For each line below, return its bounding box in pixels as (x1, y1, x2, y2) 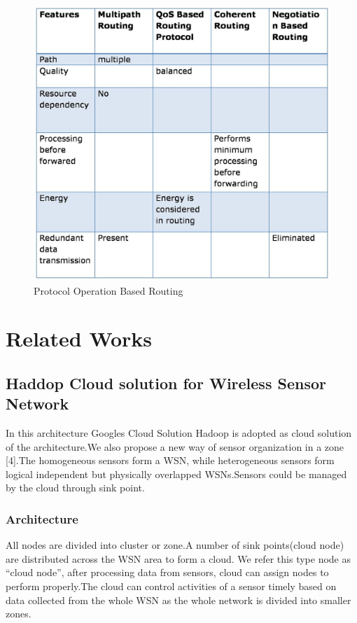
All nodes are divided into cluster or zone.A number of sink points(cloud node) (6, 538, 344, 552)
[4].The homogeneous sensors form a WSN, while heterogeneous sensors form (6, 453, 335, 468)
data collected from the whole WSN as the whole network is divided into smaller (6, 592, 351, 607)
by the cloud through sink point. (6, 480, 145, 495)
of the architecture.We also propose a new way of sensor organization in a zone (6, 439, 344, 454)
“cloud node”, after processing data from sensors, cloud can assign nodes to (6, 565, 329, 580)
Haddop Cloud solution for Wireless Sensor (6, 372, 326, 393)
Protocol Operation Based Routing (34, 283, 183, 297)
